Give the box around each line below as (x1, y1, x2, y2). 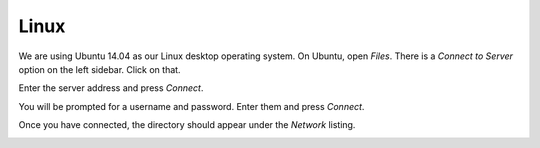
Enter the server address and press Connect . (18, 82, 204, 94)
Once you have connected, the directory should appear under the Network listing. (18, 119, 356, 131)
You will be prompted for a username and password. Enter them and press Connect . (18, 100, 365, 112)
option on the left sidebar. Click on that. (18, 63, 181, 75)
